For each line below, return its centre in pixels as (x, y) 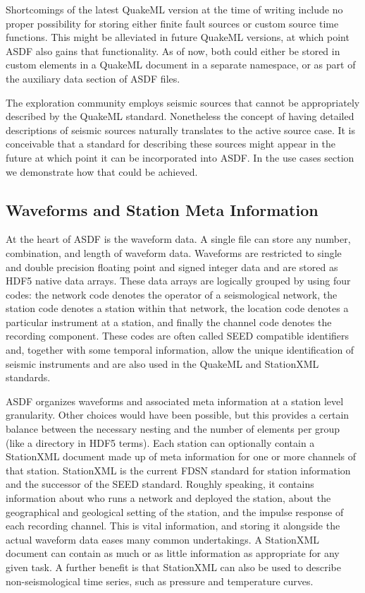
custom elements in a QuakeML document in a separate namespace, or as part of (181, 65)
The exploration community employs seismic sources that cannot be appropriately (183, 102)
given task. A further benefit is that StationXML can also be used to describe (173, 567)
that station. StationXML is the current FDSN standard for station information (178, 470)
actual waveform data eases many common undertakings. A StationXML (162, 539)
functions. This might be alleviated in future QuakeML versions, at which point (178, 37)
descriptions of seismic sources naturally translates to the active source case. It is (181, 130)
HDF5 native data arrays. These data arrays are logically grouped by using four (178, 281)
